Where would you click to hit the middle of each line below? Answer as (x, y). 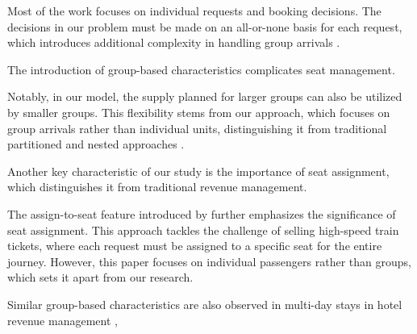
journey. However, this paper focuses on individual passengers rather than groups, (209, 261)
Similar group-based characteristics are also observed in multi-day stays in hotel (205, 304)
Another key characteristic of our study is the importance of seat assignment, (198, 171)
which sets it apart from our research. (100, 277)
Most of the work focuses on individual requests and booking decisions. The (194, 10)
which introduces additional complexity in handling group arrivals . (174, 42)
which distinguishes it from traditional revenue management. (157, 187)
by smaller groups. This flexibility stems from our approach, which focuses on (199, 112)
